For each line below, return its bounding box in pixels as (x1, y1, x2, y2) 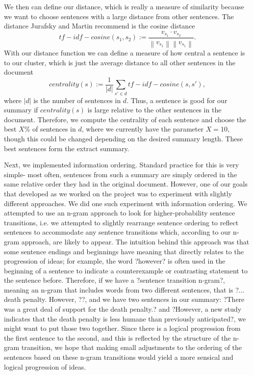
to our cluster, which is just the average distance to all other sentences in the (4, 57, 235, 67)
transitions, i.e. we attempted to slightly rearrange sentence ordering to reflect (4, 217, 239, 227)
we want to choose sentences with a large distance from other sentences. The (4, 11, 234, 21)
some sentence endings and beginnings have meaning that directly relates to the (4, 246, 244, 256)
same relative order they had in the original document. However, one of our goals (4, 179, 248, 189)
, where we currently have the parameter (81, 124, 203, 134)
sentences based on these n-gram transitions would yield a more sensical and (4, 352, 233, 362)
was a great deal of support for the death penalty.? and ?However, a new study (4, 304, 242, 314)
